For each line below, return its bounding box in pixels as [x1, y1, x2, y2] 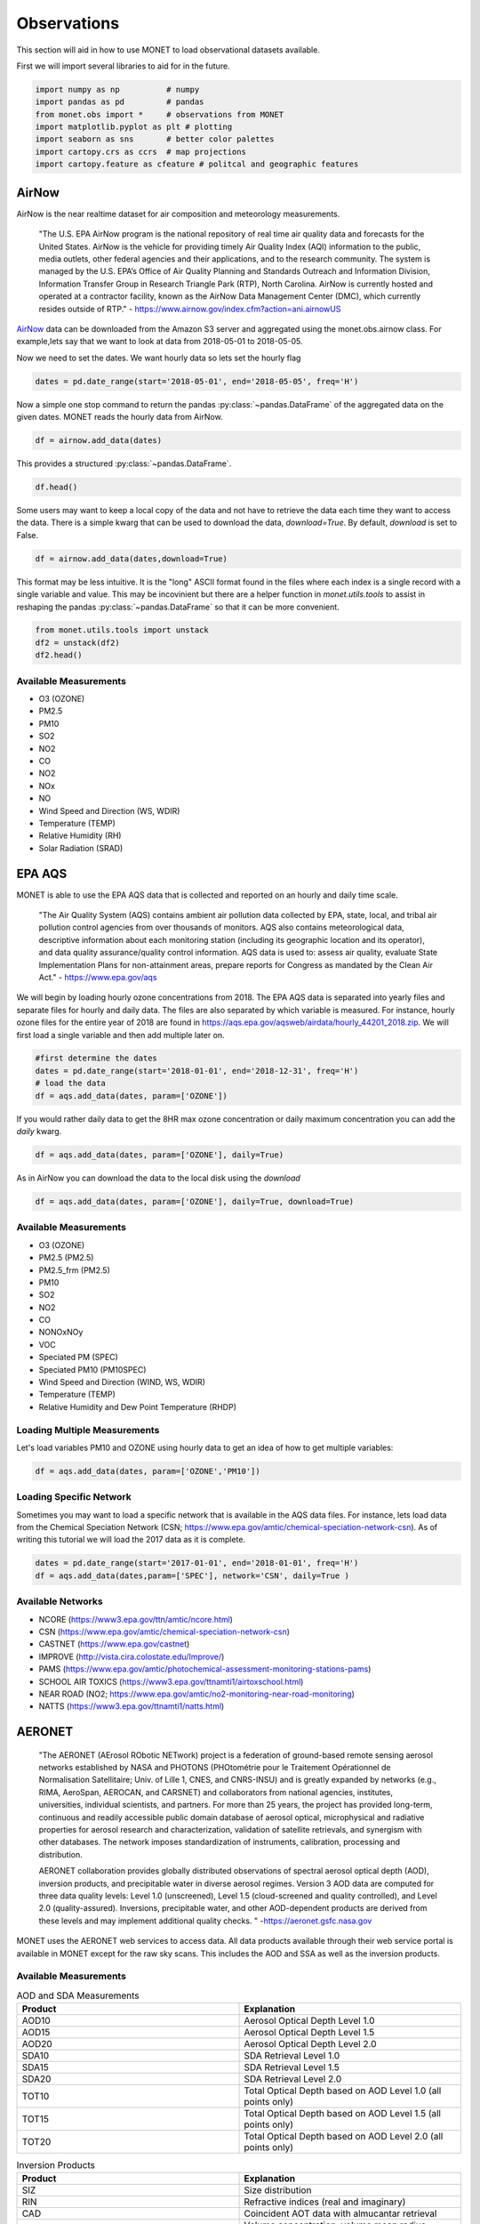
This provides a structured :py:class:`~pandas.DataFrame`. [16, 458, 232, 469]
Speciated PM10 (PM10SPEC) [38, 1364, 147, 1374]
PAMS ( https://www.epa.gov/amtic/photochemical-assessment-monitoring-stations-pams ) [38, 1664, 372, 1674]
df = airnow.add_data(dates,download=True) [35, 553, 228, 564]
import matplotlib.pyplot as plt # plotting [35, 122, 233, 133]
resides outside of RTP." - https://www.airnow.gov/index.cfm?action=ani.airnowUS [38, 303, 341, 314]
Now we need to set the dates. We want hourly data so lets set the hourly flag [16, 352, 301, 363]
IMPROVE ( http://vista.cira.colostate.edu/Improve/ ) [38, 1651, 225, 1662]
